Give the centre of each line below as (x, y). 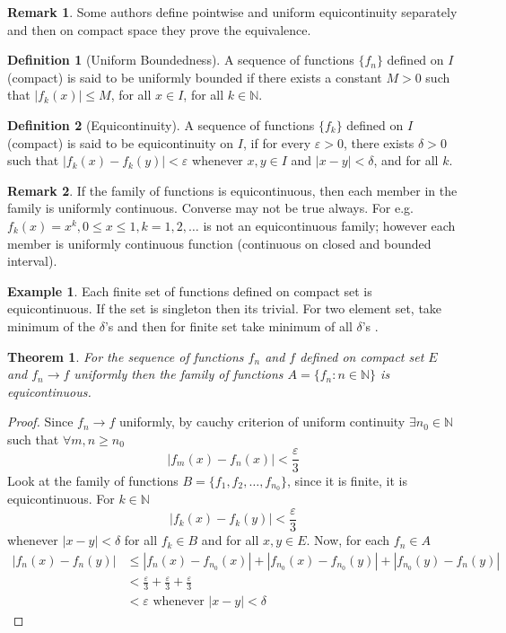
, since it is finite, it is (347, 480)
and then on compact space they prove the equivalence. (159, 29)
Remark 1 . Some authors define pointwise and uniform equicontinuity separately (232, 12)
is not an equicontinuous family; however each (329, 225)
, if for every (277, 142)
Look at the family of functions (93, 480)
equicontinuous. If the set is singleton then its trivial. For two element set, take (225, 308)
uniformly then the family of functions (179, 374)
